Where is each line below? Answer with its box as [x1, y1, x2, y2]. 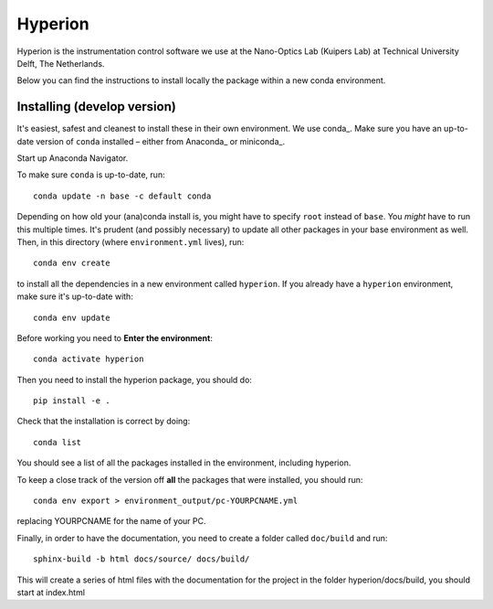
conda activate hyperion [33, 354, 144, 365]
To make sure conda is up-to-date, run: [16, 169, 165, 180]
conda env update [33, 312, 110, 323]
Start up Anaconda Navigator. [16, 153, 129, 164]
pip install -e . [33, 396, 110, 406]
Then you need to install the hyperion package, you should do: [16, 374, 253, 385]
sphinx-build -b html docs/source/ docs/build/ [33, 554, 250, 564]
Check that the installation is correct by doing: [16, 416, 191, 427]
